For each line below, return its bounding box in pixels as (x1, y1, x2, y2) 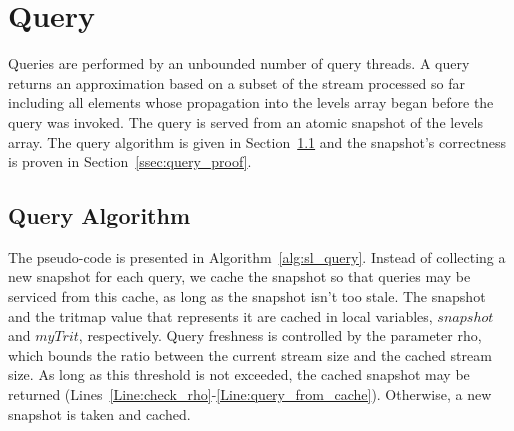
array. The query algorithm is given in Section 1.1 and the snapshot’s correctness (8, 131, 507, 152)
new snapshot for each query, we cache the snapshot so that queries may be (8, 266, 471, 287)
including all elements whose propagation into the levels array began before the (8, 92, 494, 113)
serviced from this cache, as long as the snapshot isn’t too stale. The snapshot (8, 286, 486, 307)
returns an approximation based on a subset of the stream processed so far (8, 72, 466, 93)
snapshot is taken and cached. (8, 403, 191, 424)
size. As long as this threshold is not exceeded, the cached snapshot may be (8, 364, 470, 385)
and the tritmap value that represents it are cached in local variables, (8, 305, 433, 326)
